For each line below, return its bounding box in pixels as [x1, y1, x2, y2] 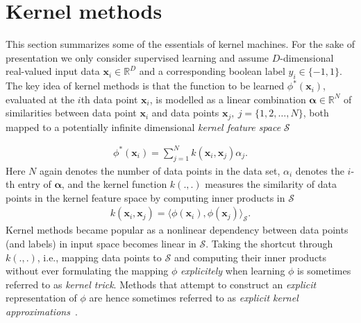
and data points [151, 105, 219, 120]
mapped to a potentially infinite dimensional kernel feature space [6, 119, 281, 134]
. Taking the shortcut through [205, 236, 333, 251]
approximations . [6, 304, 78, 319]
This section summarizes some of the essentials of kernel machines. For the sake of [6, 37, 355, 51]
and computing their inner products [174, 250, 327, 264]
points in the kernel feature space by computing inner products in [6, 190, 285, 204]
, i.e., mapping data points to [37, 250, 162, 264]
